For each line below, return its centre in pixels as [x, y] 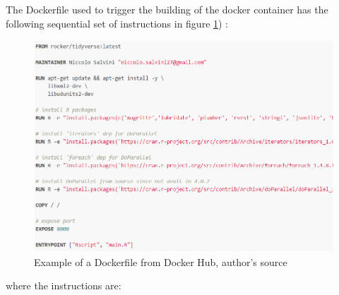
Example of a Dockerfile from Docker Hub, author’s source [161, 261]
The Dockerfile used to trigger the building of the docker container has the [167, 9]
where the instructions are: [64, 285]
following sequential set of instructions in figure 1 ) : [117, 23]
